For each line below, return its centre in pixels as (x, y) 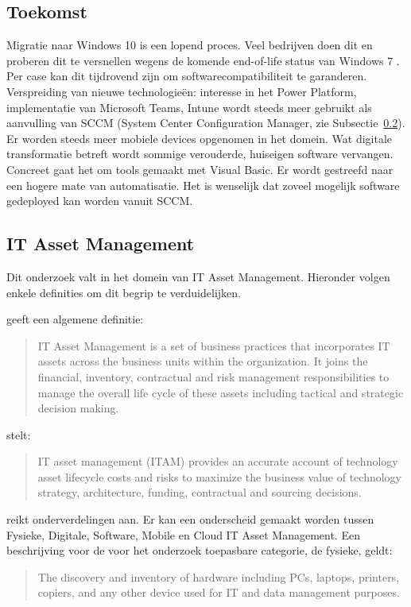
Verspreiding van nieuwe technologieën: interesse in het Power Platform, (182, 91)
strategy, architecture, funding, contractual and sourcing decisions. (200, 492)
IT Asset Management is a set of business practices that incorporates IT (214, 345)
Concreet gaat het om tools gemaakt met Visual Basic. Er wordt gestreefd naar (200, 169)
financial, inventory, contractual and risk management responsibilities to (213, 376)
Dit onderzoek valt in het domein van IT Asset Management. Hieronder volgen (198, 276)
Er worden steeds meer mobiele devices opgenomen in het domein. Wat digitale (200, 138)
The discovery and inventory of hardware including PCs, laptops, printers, (219, 576)
